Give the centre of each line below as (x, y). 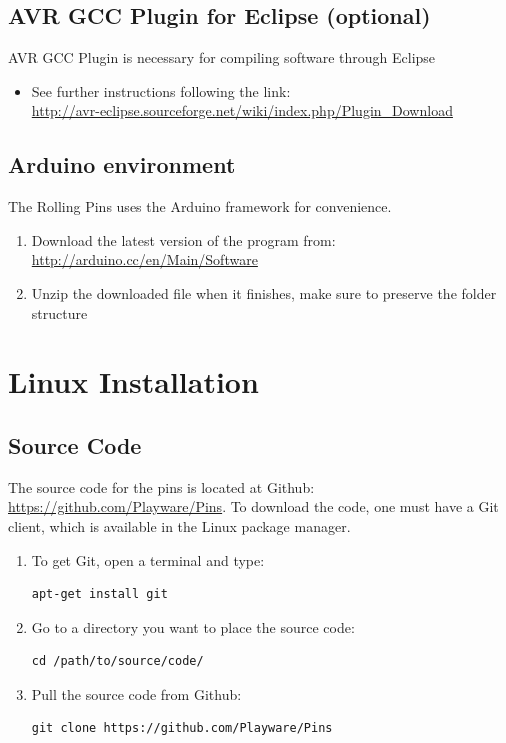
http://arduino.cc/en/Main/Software (144, 259)
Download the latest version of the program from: (183, 239)
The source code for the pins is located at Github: (161, 486)
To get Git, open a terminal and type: (148, 559)
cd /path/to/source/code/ (117, 661)
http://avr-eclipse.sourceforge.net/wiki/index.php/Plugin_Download (242, 110)
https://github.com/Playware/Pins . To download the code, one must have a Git (253, 506)
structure (59, 312)
